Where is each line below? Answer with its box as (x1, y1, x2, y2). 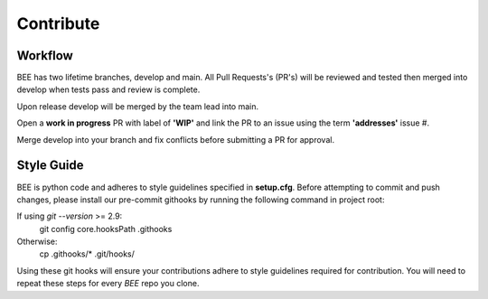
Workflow (16, 48, 74, 63)
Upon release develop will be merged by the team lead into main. (16, 100, 259, 112)
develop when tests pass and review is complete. (16, 84, 201, 95)
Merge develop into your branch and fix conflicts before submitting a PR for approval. (16, 134, 334, 145)
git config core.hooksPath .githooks (39, 223, 173, 234)
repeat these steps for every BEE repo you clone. (16, 278, 200, 289)
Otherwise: (16, 236, 58, 248)
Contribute (16, 14, 100, 33)
